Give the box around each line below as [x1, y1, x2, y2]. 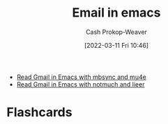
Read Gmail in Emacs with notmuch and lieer [16, 80, 145, 88]
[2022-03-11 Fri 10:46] [84, 41, 149, 49]
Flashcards [6, 105, 72, 121]
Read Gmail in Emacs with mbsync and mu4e [16, 73, 147, 81]
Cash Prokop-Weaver [85, 28, 148, 36]
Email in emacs [72, 5, 161, 21]
